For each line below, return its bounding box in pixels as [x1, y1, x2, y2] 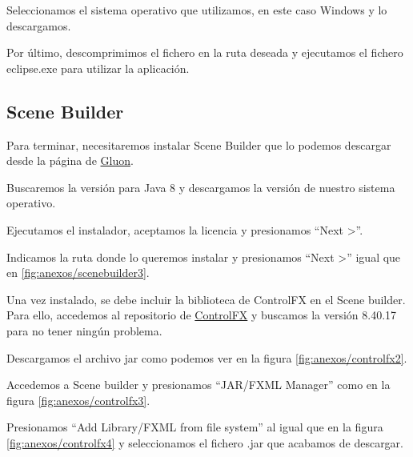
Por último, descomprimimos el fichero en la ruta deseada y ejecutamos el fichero [6, 44, 403, 61]
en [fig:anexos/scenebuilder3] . [6, 264, 150, 281]
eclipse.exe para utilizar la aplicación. [6, 59, 190, 76]
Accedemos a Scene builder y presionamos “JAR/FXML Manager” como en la [6, 376, 391, 393]
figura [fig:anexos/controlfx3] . [6, 391, 150, 408]
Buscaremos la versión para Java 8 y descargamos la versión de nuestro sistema [6, 178, 395, 195]
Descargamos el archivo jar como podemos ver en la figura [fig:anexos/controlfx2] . [6, 349, 407, 366]
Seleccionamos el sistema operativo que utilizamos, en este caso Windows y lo [6, 2, 387, 18]
